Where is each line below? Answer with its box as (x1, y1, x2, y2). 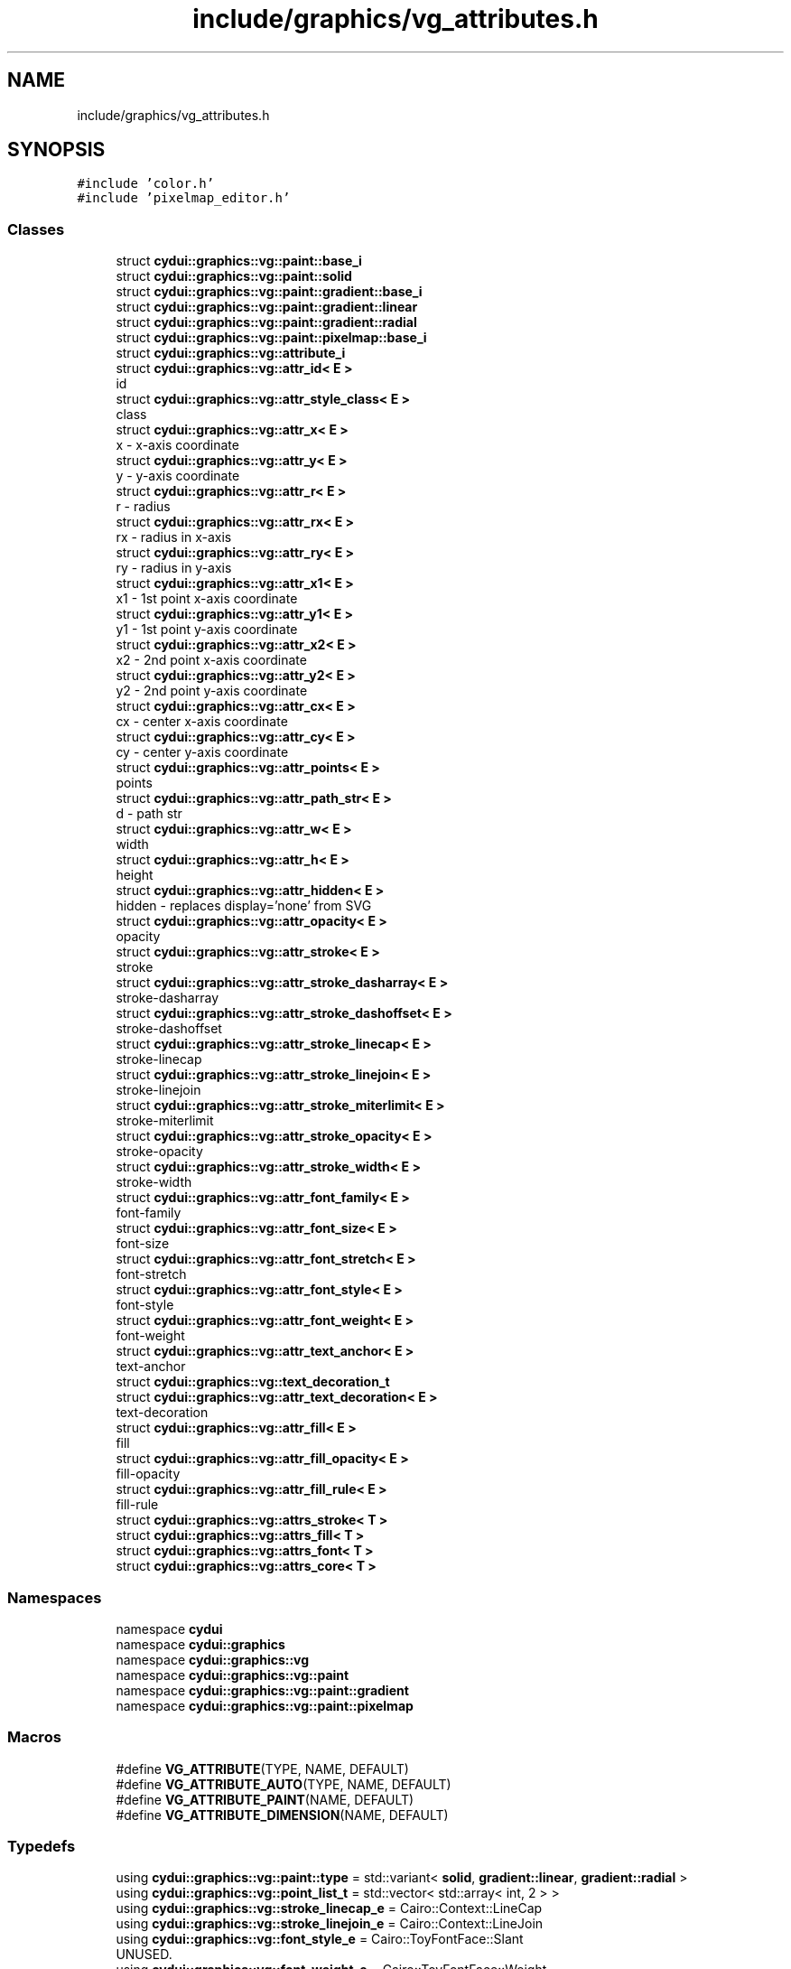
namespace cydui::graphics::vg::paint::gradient (116, 1682, 409, 1698)
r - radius (116, 499, 171, 515)
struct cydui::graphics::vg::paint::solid (116, 268, 352, 285)
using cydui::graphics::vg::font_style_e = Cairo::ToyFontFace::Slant (116, 1931, 524, 1947)
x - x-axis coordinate (116, 437, 239, 453)
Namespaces (7, 1588, 102, 1607)
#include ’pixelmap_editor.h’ (77, 191, 291, 206)
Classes (7, 219, 65, 238)
